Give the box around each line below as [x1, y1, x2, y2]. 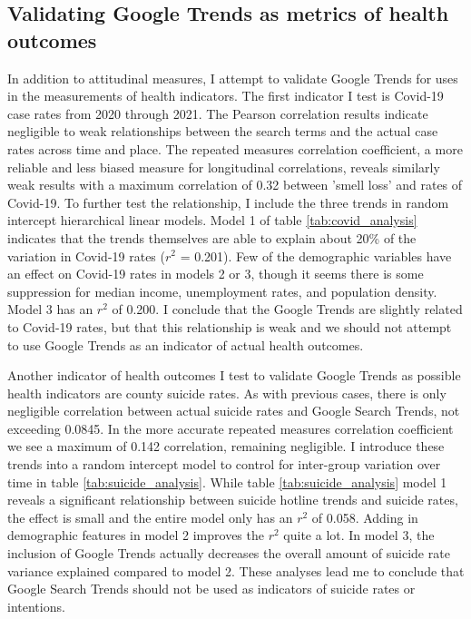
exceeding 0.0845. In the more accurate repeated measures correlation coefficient [7, 418, 454, 437]
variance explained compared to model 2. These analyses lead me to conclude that [7, 561, 465, 580]
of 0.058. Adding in [311, 507, 418, 526]
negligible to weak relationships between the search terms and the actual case [7, 122, 438, 141]
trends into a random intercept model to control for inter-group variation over [7, 455, 441, 474]
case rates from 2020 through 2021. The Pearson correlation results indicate [7, 103, 428, 123]
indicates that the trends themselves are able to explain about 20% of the [7, 228, 417, 247]
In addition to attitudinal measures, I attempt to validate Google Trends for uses [7, 68, 458, 87]
